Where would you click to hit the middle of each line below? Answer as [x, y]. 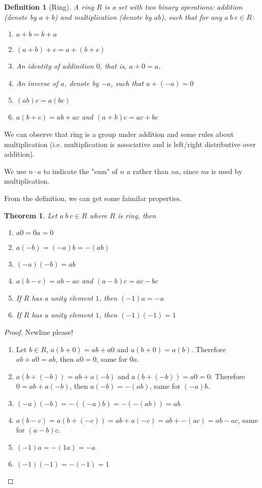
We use [15, 171]
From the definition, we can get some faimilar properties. [93, 198]
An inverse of [37, 83]
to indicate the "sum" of [81, 171]
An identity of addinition [55, 66]
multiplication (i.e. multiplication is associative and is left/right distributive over [130, 144]
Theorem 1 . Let [31, 215]
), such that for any [191, 17]
